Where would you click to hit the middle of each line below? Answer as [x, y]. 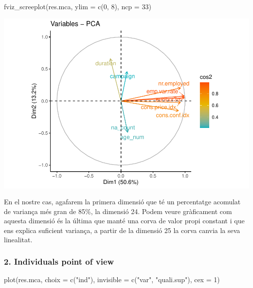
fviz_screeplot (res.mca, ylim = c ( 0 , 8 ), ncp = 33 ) [78, 6]
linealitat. [18, 240]
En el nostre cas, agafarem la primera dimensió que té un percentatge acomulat [122, 202]
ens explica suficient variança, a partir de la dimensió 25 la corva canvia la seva [122, 230]
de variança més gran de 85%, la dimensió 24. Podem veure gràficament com [118, 211]
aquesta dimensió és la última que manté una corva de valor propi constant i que [124, 221]
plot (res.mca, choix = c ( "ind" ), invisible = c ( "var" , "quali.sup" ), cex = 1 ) [112, 279]
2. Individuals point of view [59, 261]
